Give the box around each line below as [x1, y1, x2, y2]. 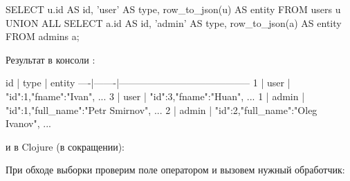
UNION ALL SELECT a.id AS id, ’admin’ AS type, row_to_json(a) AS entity [6, 15, 342, 30]
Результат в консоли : [6, 52, 95, 66]
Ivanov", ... [6, 116, 51, 131]
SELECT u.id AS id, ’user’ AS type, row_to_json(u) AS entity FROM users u [6, 2, 341, 16]
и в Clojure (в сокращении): [6, 139, 125, 153]
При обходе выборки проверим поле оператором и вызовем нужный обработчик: [6, 162, 345, 177]
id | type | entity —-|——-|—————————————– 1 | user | [6, 75, 291, 90]
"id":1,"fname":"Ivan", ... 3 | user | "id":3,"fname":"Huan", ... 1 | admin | [6, 88, 305, 103]
